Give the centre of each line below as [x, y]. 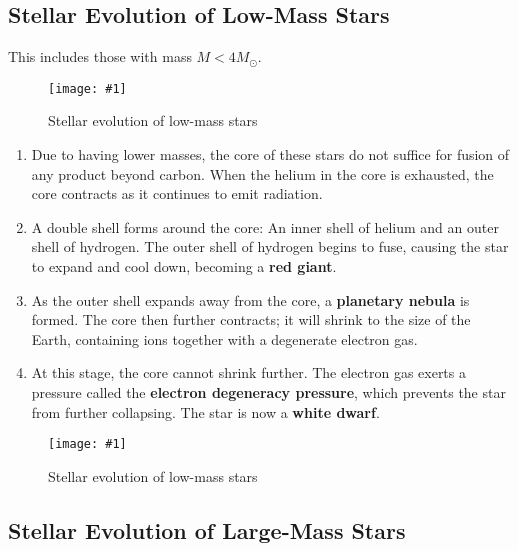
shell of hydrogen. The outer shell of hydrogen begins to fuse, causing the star [270, 246]
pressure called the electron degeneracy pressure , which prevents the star [268, 391]
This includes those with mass [100, 56]
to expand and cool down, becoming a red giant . [184, 266]
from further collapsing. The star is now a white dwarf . [205, 411]
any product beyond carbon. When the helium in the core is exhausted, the [262, 173]
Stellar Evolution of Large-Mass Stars [207, 529]
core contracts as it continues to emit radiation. [177, 193]
